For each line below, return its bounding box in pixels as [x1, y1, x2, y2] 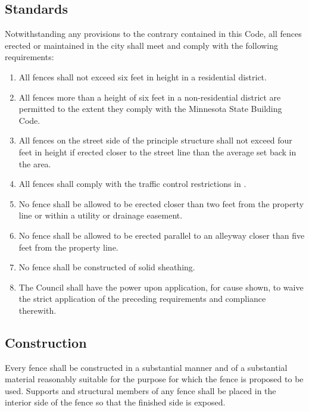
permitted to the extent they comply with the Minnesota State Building [18, 102, 282, 115]
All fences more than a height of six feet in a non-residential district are [18, 90, 281, 103]
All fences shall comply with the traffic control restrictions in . [18, 177, 246, 190]
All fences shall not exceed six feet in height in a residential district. [18, 70, 267, 83]
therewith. [18, 304, 57, 316]
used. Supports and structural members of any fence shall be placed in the [5, 384, 276, 397]
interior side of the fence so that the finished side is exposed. [5, 396, 226, 408]
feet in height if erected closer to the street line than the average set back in [18, 145, 296, 158]
